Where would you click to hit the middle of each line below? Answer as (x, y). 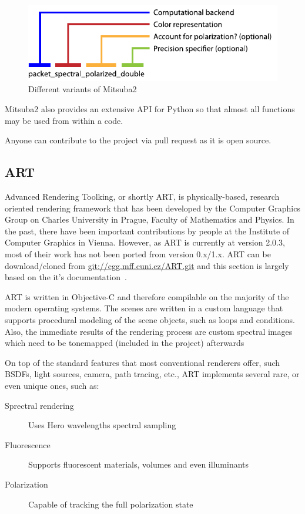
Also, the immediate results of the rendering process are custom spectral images (149, 331)
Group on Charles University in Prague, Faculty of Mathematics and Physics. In (150, 219)
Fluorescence (28, 444)
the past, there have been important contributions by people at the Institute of (147, 231)
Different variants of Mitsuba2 (83, 89)
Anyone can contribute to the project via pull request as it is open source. (138, 140)
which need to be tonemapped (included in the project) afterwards (125, 343)
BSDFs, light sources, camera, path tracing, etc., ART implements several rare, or (152, 374)
